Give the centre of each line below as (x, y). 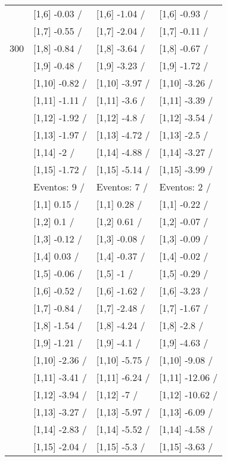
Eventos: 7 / (122, 187)
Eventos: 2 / (185, 187)
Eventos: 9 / (59, 187)
